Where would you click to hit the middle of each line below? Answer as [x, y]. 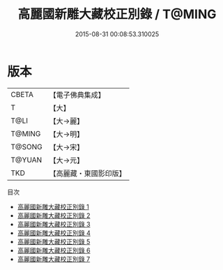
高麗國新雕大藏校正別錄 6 [54, 250]
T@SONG [27, 147]
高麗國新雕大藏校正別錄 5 [54, 241]
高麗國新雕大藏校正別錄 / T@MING [117, 14]
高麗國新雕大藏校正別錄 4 [54, 233]
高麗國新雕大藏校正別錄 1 [53, 207]
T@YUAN [26, 160]
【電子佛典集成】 [77, 95]
